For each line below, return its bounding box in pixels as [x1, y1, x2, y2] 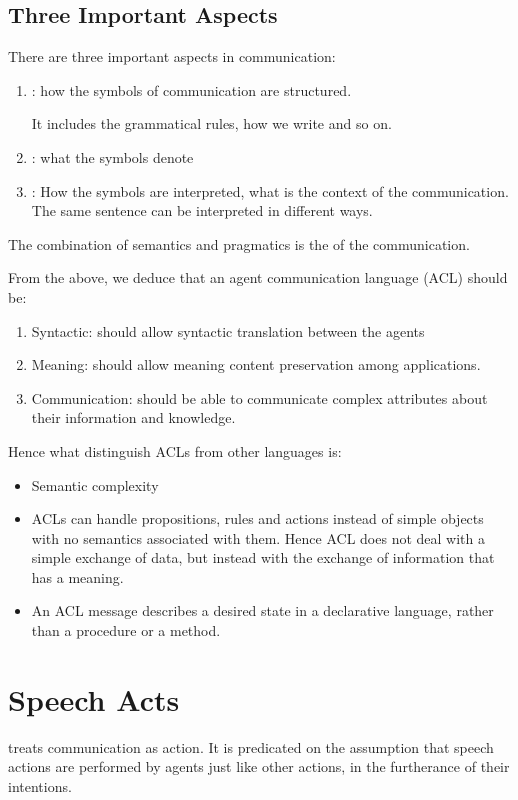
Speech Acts [8, 678, 180, 719]
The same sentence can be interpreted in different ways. [31, 200, 373, 221]
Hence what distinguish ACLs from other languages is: [8, 440, 342, 461]
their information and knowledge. [31, 407, 236, 428]
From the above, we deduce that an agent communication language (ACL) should [8, 267, 508, 288]
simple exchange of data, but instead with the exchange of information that [31, 547, 495, 568]
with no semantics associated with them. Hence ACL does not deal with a [31, 527, 485, 548]
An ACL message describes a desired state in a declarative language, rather [31, 600, 494, 621]
